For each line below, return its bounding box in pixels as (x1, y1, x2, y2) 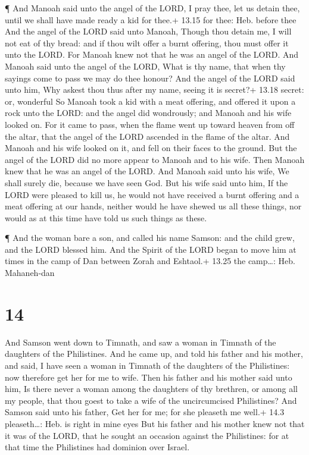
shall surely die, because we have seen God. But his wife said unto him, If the (5, 176, 288, 189)
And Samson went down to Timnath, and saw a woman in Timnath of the (5, 335, 276, 348)
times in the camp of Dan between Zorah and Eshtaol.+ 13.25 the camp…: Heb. (5, 255, 295, 267)
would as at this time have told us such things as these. (5, 211, 207, 224)
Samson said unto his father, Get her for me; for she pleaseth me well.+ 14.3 (5, 406, 285, 418)
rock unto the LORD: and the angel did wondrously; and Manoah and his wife (5, 106, 292, 119)
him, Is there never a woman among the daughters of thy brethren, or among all (5, 382, 298, 395)
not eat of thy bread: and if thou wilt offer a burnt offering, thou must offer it (5, 36, 289, 49)
